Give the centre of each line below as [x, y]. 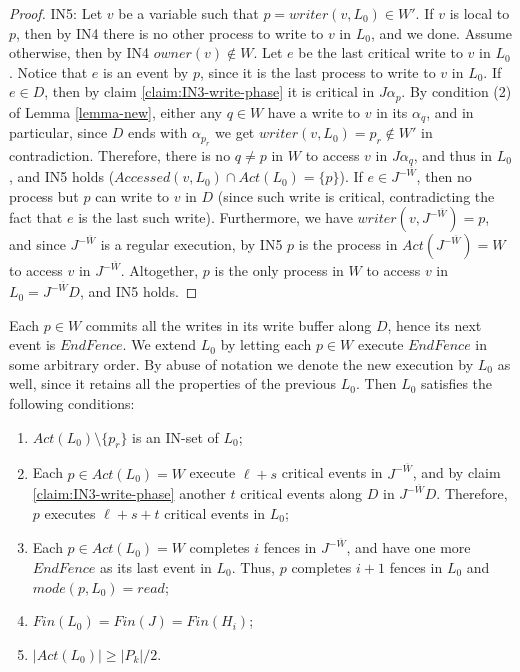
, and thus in [453, 154]
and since [37, 244]
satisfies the [457, 383]
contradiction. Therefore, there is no [120, 154]
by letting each [266, 344]
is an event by [146, 71]
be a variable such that [188, 13]
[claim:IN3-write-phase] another [129, 493]
